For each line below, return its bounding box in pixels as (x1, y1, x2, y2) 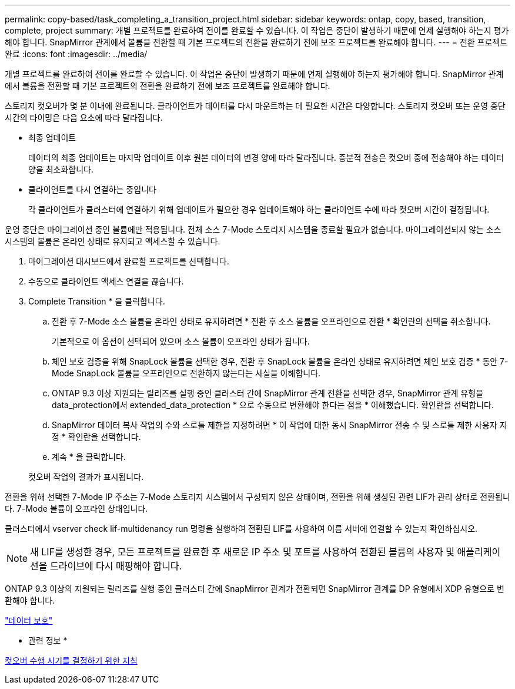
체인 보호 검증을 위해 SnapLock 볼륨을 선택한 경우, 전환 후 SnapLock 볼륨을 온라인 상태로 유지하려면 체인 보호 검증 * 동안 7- (52, 356, 509, 366)
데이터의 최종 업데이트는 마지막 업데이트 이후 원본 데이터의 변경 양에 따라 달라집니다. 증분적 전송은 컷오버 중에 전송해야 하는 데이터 (28, 153, 504, 163)
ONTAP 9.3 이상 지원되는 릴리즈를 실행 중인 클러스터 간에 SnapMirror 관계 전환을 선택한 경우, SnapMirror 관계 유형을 (52, 388, 483, 398)
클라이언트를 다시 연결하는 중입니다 (28, 184, 156, 194)
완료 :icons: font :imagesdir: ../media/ (5, 49, 148, 59)
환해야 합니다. (5, 595, 55, 605)
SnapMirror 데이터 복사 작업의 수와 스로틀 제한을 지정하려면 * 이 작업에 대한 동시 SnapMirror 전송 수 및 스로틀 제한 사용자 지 (52, 420, 507, 430)
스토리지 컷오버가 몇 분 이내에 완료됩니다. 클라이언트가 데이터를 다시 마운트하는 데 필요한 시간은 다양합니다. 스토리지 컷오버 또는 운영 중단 (5, 101, 506, 111)
